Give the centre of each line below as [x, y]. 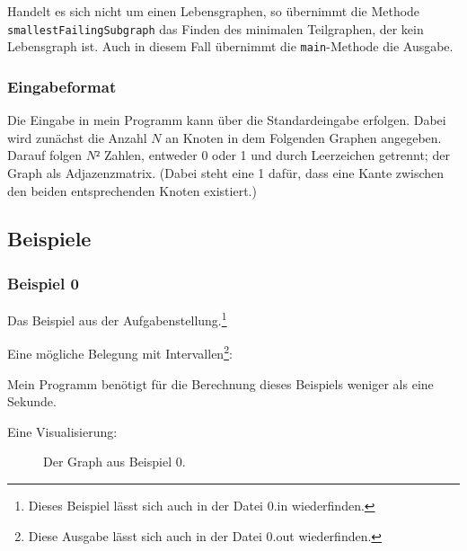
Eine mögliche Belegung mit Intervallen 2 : [120, 352]
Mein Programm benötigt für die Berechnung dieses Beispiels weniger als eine [220, 383]
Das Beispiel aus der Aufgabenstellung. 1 [117, 319]
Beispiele [49, 239]
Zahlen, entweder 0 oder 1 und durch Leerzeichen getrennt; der [277, 155]
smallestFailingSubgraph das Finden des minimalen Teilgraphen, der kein [216, 28]
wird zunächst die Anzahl [77, 137]
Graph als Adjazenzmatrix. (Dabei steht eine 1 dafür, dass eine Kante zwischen [226, 172]
